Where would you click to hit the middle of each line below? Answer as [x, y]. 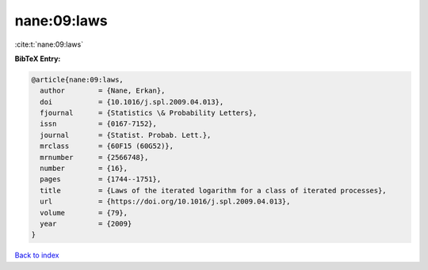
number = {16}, [84, 169]
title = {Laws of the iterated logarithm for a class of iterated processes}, [214, 190]
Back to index [37, 255]
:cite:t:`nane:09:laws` [49, 44]
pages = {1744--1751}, [101, 179]
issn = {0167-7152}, [99, 124]
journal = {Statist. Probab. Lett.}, [126, 135]
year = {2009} [86, 224]
